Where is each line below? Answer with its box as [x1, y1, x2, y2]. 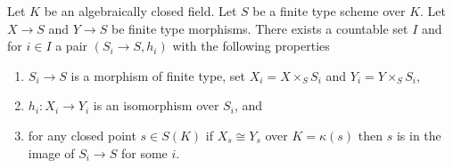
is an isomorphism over [93, 96, 219, 115]
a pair [55, 36, 88, 55]
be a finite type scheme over [252, 2, 406, 20]
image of [28, 143, 75, 162]
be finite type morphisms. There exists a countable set [111, 19, 408, 37]
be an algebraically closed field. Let [44, 2, 237, 20]
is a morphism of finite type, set [70, 66, 246, 84]
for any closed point [28, 125, 136, 144]
